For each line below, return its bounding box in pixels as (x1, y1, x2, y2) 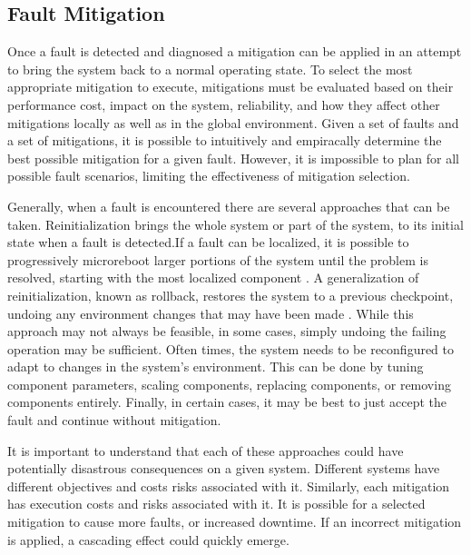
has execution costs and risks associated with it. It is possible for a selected (7, 494, 426, 513)
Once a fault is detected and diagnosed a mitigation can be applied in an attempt (7, 42, 462, 61)
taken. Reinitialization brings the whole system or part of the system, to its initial (7, 214, 464, 233)
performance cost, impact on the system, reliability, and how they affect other (7, 94, 440, 114)
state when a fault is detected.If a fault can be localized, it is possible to (7, 233, 409, 252)
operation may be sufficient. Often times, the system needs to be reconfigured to (7, 339, 455, 358)
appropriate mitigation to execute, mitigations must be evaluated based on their (7, 77, 454, 96)
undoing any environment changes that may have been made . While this (7, 303, 414, 322)
